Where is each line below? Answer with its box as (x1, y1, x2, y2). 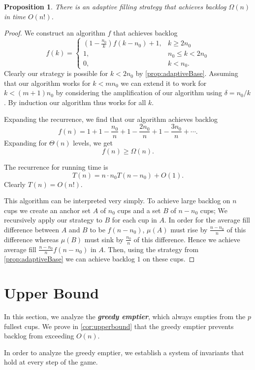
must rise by (170, 224, 208, 234)
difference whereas (4, 234, 59, 244)
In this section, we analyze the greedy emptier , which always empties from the (4, 311, 246, 322)
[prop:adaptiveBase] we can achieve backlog (4, 254, 135, 264)
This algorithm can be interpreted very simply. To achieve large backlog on (4, 195, 230, 206)
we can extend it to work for (121, 77, 207, 88)
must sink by (84, 234, 124, 244)
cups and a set (117, 205, 161, 215)
